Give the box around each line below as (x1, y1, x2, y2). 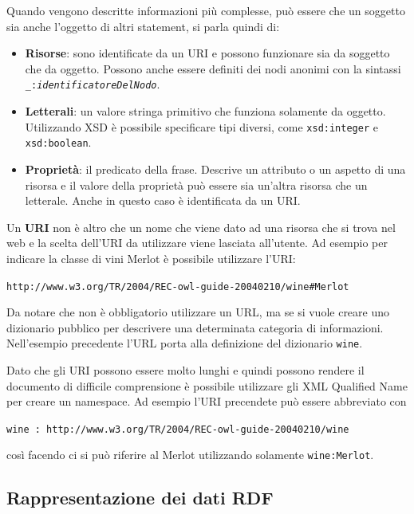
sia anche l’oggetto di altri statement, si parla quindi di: (6, 18, 280, 34)
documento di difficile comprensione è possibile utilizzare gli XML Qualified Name (6, 377, 408, 394)
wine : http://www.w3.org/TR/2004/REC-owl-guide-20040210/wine (6, 423, 349, 435)
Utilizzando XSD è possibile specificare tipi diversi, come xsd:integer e (25, 118, 378, 135)
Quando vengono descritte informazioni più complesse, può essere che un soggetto (6, 2, 405, 18)
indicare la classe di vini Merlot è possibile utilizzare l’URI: (6, 249, 296, 266)
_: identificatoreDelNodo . (25, 76, 160, 92)
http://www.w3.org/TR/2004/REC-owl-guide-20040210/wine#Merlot (6, 281, 349, 292)
